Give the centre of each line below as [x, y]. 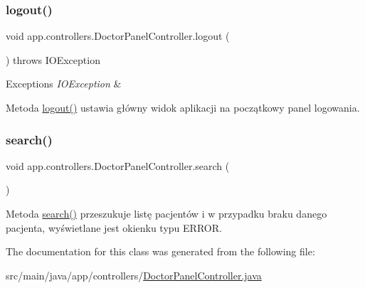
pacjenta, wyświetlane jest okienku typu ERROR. [114, 227]
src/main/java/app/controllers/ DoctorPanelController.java [134, 275]
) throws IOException [53, 59]
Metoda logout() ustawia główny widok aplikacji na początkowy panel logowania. [183, 107]
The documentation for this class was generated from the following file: [160, 251]
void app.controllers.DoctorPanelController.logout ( [118, 36]
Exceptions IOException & [64, 84]
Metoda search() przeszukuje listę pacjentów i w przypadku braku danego [166, 213]
